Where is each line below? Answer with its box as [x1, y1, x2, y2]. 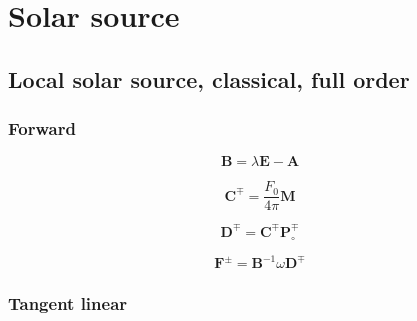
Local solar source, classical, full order [8, 63, 410, 94]
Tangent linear [8, 291, 128, 316]
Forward [8, 116, 76, 141]
